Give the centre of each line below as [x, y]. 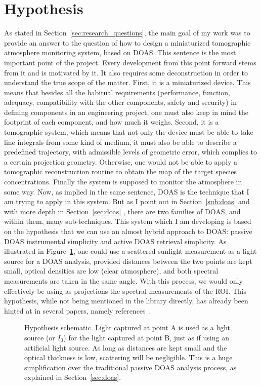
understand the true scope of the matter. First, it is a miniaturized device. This [127, 82]
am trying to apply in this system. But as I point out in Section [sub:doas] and [127, 201]
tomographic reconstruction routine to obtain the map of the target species [121, 171]
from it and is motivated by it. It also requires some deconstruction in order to [126, 72]
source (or [40, 337]
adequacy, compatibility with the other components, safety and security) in [120, 102]
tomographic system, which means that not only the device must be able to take [129, 132]
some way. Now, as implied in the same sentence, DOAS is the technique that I [127, 191]
